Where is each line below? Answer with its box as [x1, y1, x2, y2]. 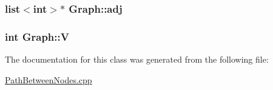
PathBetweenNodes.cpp [5, 73, 92, 86]
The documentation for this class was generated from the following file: [5, 53, 269, 66]
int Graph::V [5, 29, 69, 44]
